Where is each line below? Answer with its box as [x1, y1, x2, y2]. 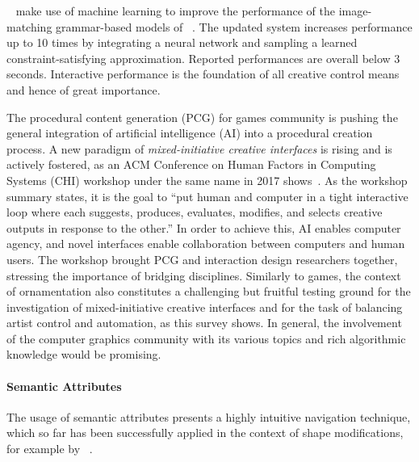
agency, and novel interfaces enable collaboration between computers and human [6, 235, 405, 252]
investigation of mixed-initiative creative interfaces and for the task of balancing [6, 298, 403, 315]
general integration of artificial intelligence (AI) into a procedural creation [6, 124, 373, 141]
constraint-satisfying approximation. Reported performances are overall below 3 [6, 49, 400, 66]
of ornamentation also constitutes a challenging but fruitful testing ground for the [6, 283, 411, 300]
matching [6, 18, 52, 35]
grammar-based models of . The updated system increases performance [56, 18, 413, 35]
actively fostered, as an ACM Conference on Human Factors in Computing [6, 156, 376, 173]
